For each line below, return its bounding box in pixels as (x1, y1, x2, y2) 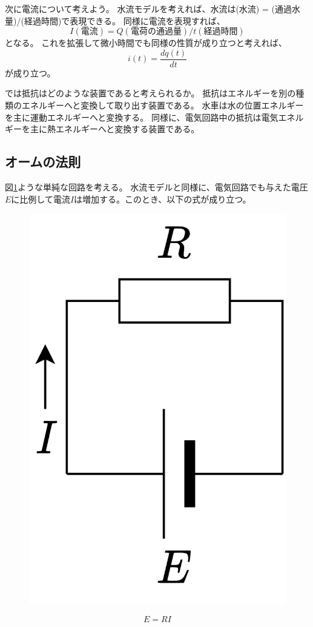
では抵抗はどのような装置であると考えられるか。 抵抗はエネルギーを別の (5, 87, 296, 99)
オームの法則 (5, 152, 81, 171)
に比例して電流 (11, 192, 70, 205)
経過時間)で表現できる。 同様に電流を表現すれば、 (24, 14, 225, 27)
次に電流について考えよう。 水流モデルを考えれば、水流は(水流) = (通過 (5, 2, 292, 15)
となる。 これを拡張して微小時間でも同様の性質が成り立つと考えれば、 (5, 36, 287, 49)
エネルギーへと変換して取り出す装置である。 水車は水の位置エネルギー (21, 99, 304, 112)
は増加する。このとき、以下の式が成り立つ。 (74, 192, 251, 205)
